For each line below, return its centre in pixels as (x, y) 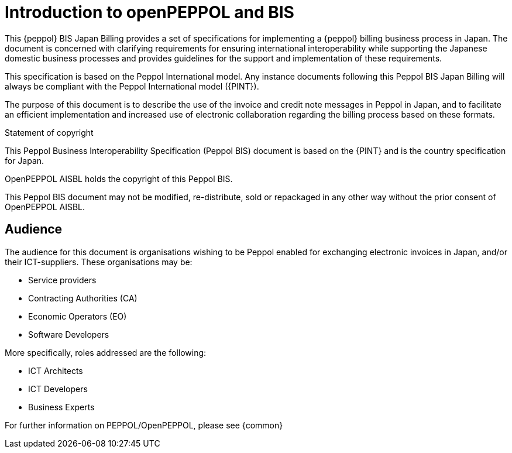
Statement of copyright (49, 132)
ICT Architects (56, 370)
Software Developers (69, 334)
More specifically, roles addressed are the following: (106, 352)
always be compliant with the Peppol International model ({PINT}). (132, 86)
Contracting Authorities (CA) (83, 298)
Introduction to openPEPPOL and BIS (150, 12)
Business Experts (61, 407)
